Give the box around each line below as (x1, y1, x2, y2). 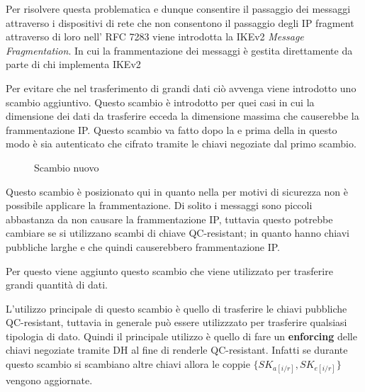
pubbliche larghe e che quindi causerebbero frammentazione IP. (6, 239, 281, 254)
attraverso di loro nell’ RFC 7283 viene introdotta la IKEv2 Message (6, 29, 304, 44)
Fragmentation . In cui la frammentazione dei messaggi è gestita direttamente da (6, 43, 353, 57)
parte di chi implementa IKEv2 (6, 57, 141, 72)
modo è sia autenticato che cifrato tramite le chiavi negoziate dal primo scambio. (6, 136, 356, 151)
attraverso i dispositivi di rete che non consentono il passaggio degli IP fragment (6, 15, 354, 30)
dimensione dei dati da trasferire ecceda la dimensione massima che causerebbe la (6, 108, 359, 123)
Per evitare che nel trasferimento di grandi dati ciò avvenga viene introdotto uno (6, 80, 356, 95)
